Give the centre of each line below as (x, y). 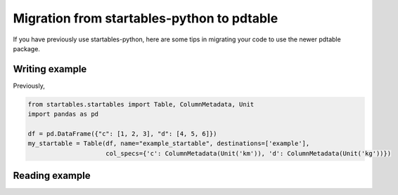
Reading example (52, 176)
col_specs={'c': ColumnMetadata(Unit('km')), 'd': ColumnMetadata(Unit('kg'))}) (249, 153)
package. (26, 48)
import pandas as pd (63, 114)
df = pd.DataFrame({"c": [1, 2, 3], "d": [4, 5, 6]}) (122, 134)
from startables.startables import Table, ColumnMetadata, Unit (141, 104)
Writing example (50, 69)
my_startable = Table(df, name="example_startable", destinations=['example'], (169, 143)
